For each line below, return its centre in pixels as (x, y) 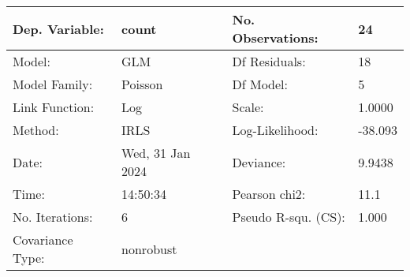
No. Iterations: (53, 217)
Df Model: (260, 84)
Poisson (142, 84)
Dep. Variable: (58, 28)
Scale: (248, 107)
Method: (36, 130)
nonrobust (149, 249)
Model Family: (53, 84)
